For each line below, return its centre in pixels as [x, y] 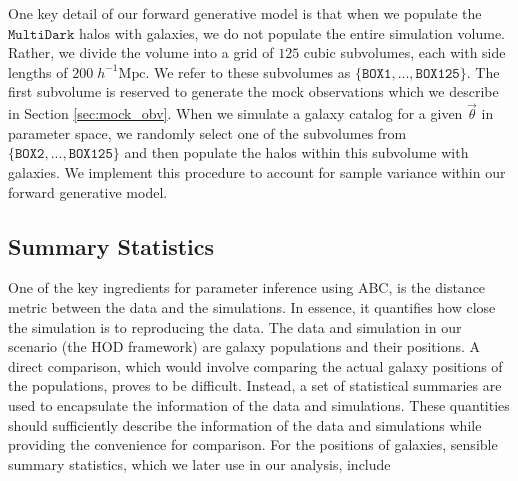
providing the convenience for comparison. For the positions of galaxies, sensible [253, 444]
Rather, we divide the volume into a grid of [141, 52]
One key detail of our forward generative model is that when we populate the [245, 13]
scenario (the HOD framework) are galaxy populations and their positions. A [244, 346]
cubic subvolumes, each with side [404, 52]
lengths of [38, 71]
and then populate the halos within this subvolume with [296, 152]
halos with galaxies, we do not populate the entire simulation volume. [291, 32]
